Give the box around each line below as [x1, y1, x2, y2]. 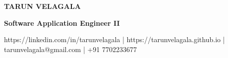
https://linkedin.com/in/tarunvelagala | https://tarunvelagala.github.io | [4, 34, 225, 45]
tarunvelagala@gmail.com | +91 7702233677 [4, 44, 137, 54]
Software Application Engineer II [4, 17, 120, 28]
